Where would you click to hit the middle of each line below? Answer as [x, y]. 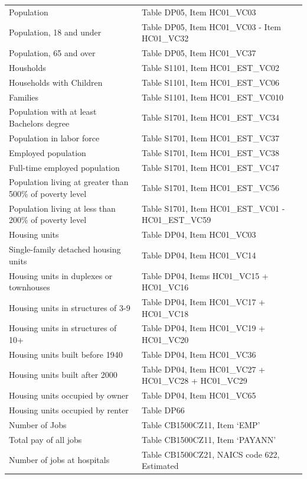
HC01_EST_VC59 [176, 220]
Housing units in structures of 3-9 [70, 307]
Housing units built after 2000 [63, 375]
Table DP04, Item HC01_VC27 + [203, 369]
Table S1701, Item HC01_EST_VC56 [210, 188]
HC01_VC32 [165, 38]
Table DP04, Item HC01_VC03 [199, 234]
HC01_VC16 [165, 287]
